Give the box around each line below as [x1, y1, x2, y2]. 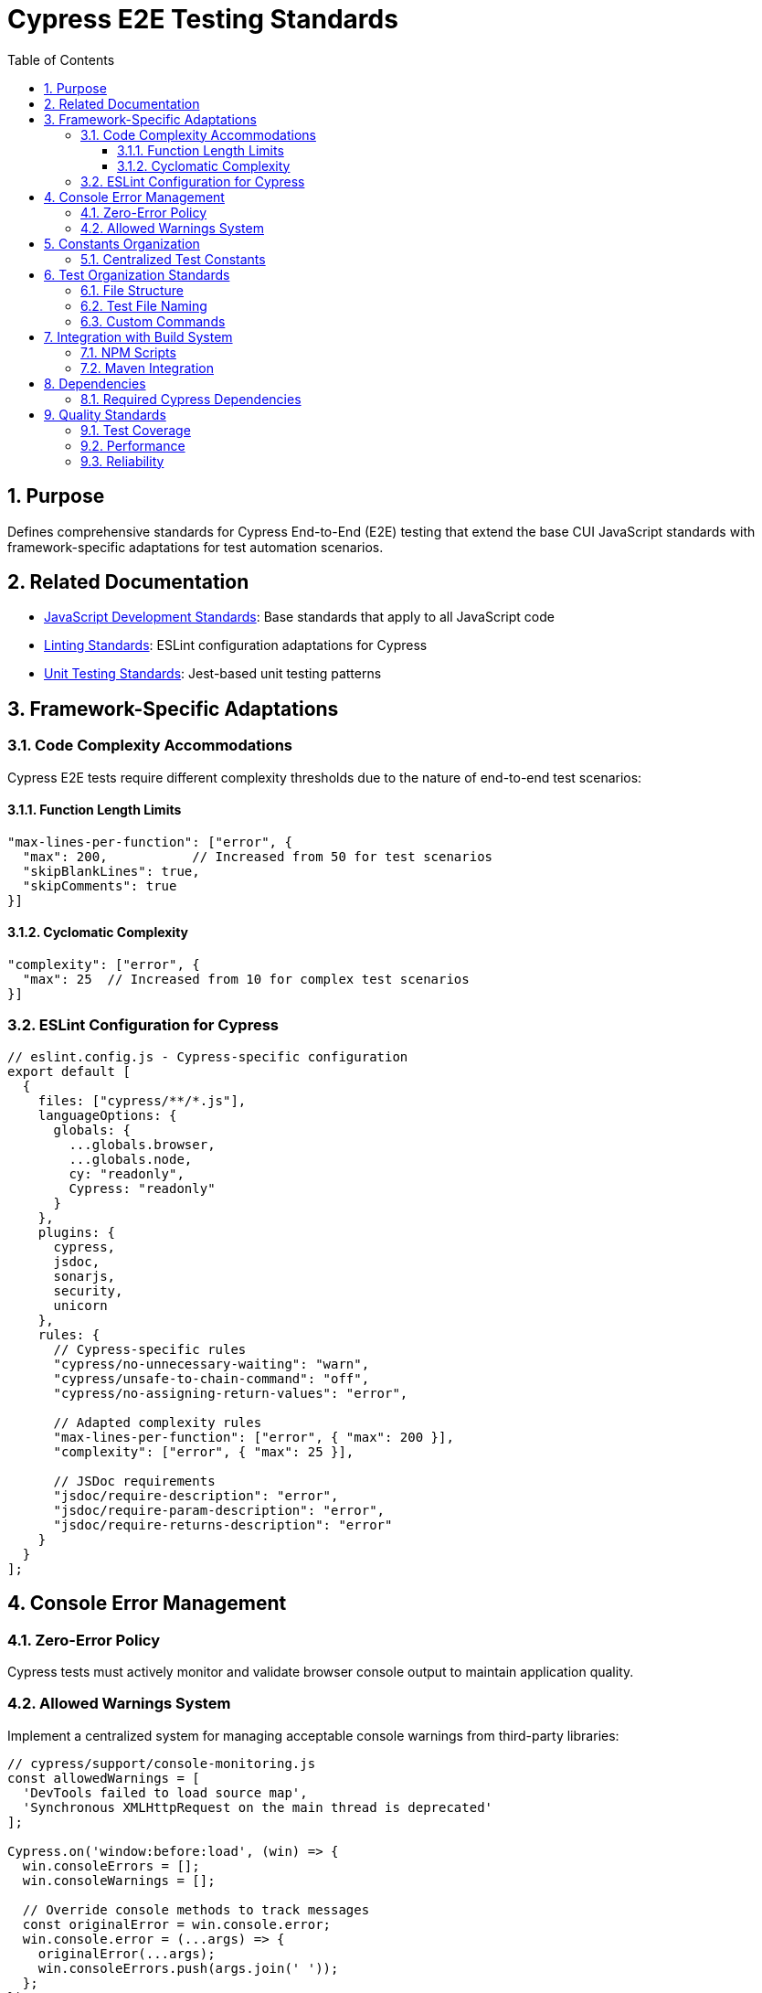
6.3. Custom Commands [80, 313, 226, 329]
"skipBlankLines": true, [22, 863, 200, 879]
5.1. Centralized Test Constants [80, 250, 266, 267]
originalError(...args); [37, 1945, 216, 1961]
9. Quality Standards [44, 406, 166, 422]
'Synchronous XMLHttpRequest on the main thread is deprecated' [22, 1799, 493, 1815]
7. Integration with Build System [44, 328, 233, 345]
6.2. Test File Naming [80, 297, 207, 314]
